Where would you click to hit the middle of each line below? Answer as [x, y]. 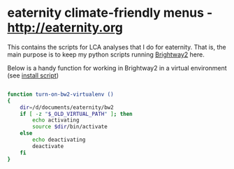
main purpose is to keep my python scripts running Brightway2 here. [106, 54]
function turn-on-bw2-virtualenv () [60, 94]
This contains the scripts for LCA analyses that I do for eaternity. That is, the [117, 47]
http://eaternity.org [65, 28]
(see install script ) [33, 75]
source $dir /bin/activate [70, 127]
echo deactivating [59, 140]
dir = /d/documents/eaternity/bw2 [67, 107]
